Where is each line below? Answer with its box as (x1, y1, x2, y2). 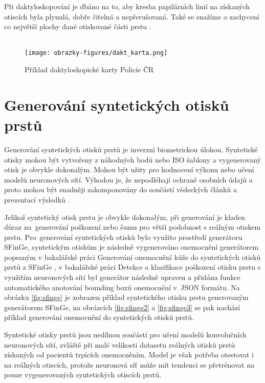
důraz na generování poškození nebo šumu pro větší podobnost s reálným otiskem (4, 221, 261, 232)
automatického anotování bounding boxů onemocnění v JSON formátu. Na (4, 281, 240, 292)
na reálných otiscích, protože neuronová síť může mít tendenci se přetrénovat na (4, 359, 255, 370)
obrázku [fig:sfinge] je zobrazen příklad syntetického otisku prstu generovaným (4, 292, 249, 303)
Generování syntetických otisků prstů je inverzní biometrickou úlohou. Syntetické (4, 144, 258, 154)
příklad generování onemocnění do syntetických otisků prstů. (4, 312, 194, 322)
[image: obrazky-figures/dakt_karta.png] (25, 49, 168, 57)
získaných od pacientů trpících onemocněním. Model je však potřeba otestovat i (4, 349, 254, 360)
